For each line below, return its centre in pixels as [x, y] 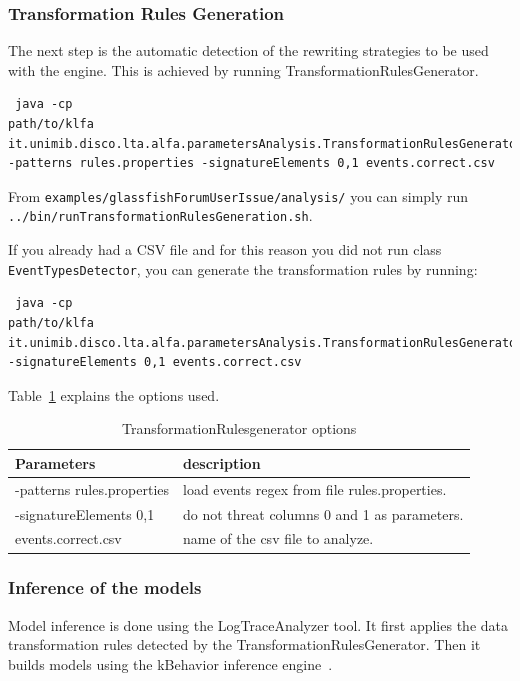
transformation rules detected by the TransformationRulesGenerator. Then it [244, 644]
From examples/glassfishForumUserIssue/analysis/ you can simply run [238, 195]
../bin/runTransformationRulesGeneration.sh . [160, 215]
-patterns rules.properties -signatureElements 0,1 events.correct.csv [251, 163]
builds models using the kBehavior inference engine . [170, 663]
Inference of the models [105, 587]
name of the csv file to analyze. [278, 538]
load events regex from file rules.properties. [315, 488]
